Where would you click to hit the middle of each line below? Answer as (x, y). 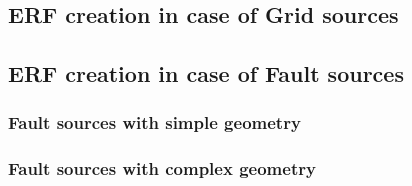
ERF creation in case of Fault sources (206, 73)
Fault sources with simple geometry (154, 122)
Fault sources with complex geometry (162, 168)
